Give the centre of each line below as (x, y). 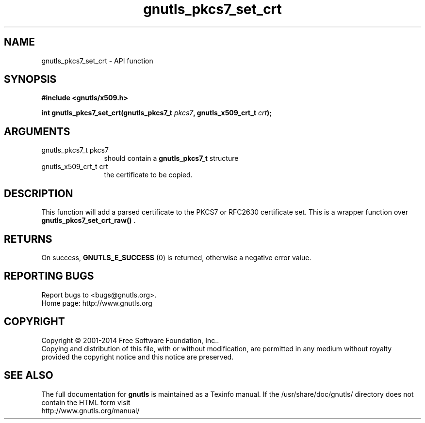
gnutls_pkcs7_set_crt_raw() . (89, 220)
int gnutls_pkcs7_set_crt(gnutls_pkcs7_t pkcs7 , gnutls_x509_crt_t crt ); (157, 113)
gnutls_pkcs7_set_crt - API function (97, 61)
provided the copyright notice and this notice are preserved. (138, 357)
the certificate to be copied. (148, 175)
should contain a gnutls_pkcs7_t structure (171, 158)
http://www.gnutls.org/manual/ (90, 410)
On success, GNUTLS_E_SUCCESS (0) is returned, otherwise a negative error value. (176, 257)
